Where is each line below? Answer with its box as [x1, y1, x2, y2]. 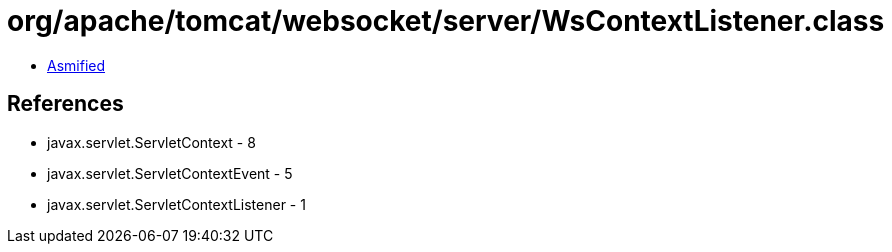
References [7, 91, 124, 117]
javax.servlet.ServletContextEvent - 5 [47, 164, 293, 182]
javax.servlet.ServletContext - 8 [47, 133, 256, 151]
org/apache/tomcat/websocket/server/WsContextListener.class [7, 4, 885, 38]
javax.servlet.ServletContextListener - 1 [47, 195, 306, 213]
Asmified [47, 56, 106, 74]
